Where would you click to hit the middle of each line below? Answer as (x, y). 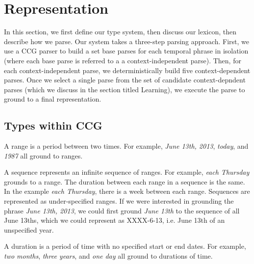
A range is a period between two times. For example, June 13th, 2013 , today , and (126, 146)
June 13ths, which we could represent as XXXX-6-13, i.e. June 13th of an (114, 220)
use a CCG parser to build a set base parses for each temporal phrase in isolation (126, 51)
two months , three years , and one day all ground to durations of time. (108, 256)
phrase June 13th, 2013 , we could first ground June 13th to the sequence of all (122, 210)
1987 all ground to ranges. (43, 155)
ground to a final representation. (53, 99)
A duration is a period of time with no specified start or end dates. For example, (125, 246)
